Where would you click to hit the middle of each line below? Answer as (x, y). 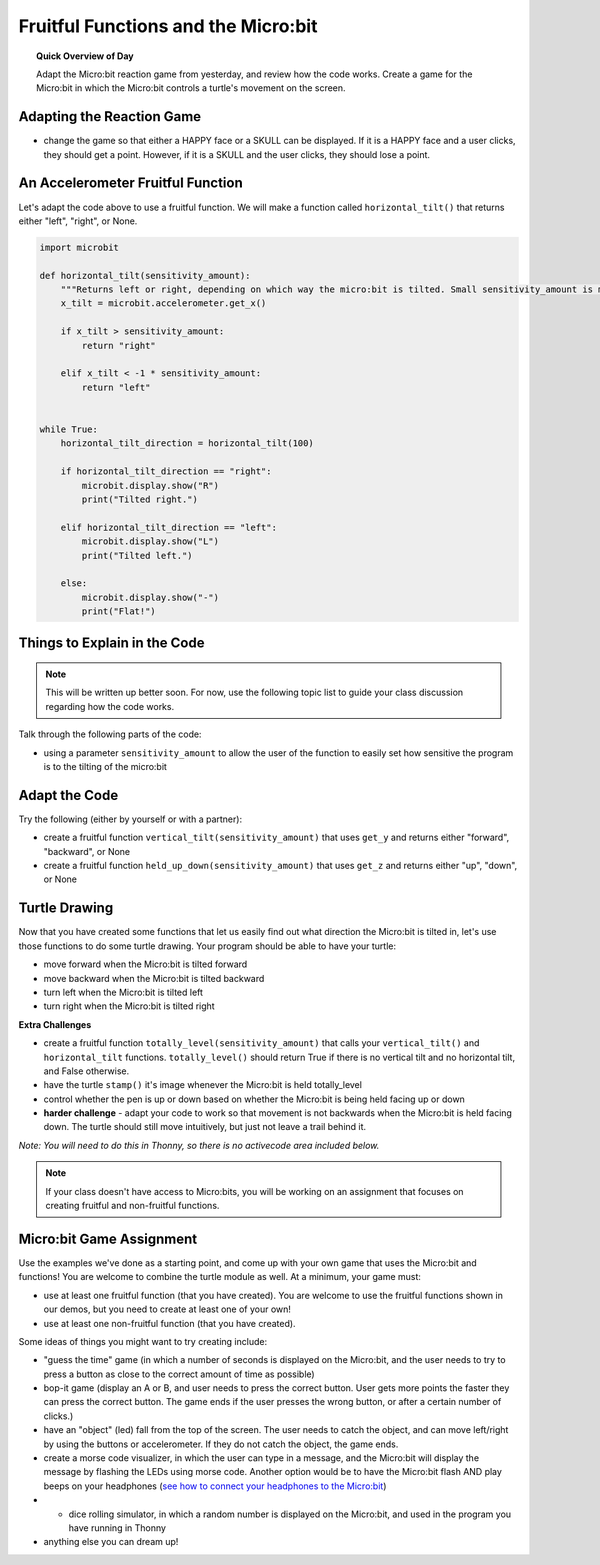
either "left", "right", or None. (78, 221)
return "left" (116, 387)
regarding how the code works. (110, 706)
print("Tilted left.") (137, 555)
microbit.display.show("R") (150, 485)
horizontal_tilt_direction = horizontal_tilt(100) (187, 443)
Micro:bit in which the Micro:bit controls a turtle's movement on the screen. (191, 88)
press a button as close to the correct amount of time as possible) (179, 1374)
